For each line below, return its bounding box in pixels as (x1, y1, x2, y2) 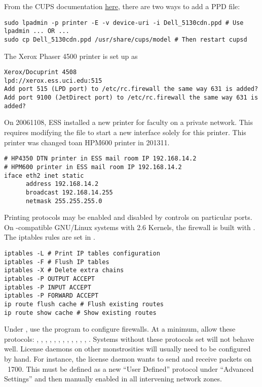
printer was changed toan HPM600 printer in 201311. (4, 137, 170, 147)
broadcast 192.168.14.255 (25, 188, 113, 196)
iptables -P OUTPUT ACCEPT (4, 275, 95, 282)
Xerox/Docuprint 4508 (4, 69, 77, 76)
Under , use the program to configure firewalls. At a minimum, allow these (4, 324, 236, 334)
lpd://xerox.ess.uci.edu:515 (4, 77, 102, 84)
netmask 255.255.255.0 (25, 197, 102, 205)
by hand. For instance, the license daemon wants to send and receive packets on (4, 353, 252, 364)
